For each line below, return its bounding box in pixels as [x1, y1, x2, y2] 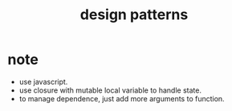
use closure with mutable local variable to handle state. [18, 85, 202, 95]
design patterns [79, 6, 189, 24]
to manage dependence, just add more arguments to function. [18, 93, 226, 103]
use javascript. [18, 77, 68, 86]
